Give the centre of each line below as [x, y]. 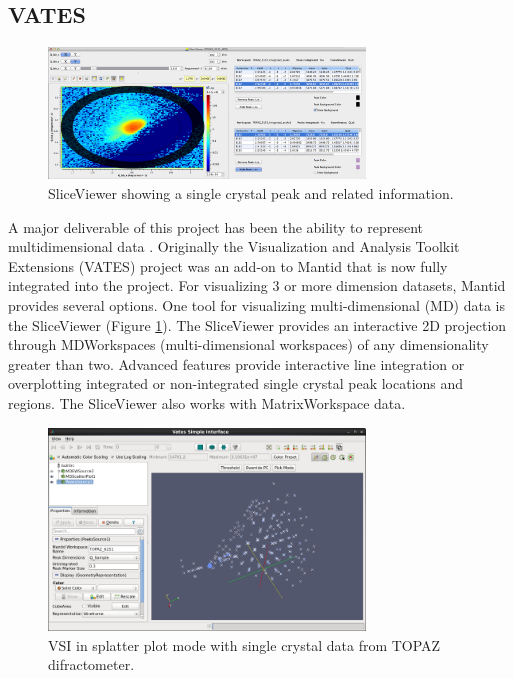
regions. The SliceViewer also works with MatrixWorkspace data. [207, 403]
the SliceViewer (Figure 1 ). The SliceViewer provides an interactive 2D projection [257, 324]
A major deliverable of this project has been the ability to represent [215, 226]
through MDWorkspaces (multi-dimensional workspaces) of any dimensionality [248, 344]
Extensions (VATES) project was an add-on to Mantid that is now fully [228, 265]
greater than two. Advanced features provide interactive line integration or [236, 363]
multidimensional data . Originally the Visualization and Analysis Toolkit [234, 246]
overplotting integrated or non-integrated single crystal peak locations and [236, 383]
